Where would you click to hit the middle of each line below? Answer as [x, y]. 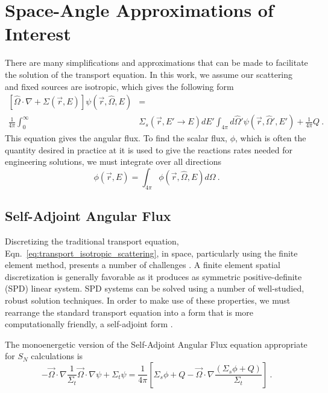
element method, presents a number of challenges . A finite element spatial [143, 265]
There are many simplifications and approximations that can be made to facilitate [156, 62]
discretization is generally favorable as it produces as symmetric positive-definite [153, 276]
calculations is [57, 356]
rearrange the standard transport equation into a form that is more [129, 312]
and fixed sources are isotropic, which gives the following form [119, 86]
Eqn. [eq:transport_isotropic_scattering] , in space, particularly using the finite [151, 253]
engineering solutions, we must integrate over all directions [113, 161]
